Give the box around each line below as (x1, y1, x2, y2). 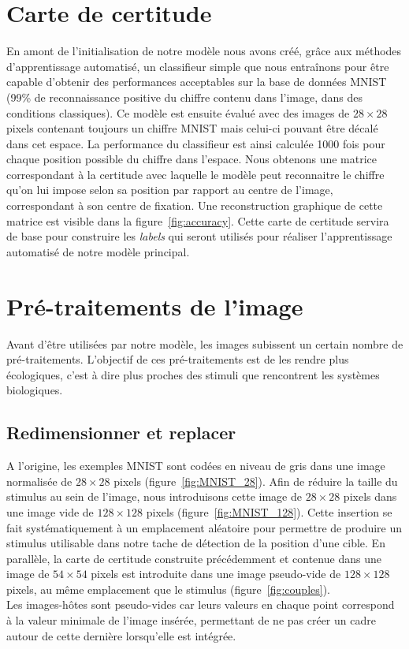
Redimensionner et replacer (6, 420, 236, 445)
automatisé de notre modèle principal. (6, 243, 190, 259)
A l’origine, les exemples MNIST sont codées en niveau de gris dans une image (6, 457, 385, 474)
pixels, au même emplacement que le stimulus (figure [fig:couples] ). (6, 580, 330, 597)
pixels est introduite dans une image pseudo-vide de (91, 565, 341, 582)
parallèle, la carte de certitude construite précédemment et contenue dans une (6, 550, 381, 566)
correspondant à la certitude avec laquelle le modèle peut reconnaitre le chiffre (6, 166, 385, 182)
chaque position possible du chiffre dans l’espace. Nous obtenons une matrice (6, 151, 377, 167)
